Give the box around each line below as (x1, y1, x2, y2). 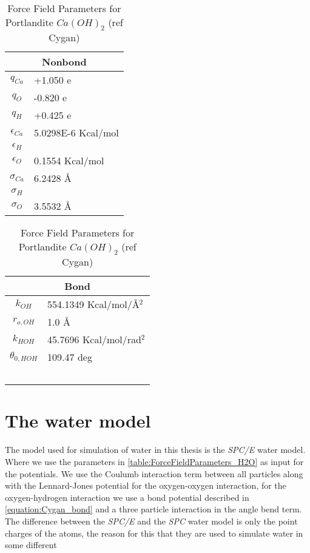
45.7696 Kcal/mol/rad (47, 332, 141, 347)
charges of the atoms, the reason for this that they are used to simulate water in (5, 526, 303, 539)
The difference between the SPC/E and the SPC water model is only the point (5, 514, 298, 527)
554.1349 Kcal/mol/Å (47, 297, 140, 312)
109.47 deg (47, 350, 92, 364)
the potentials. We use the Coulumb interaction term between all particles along (5, 467, 303, 480)
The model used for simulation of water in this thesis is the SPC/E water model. (5, 443, 306, 456)
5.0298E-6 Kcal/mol (33, 126, 119, 140)
